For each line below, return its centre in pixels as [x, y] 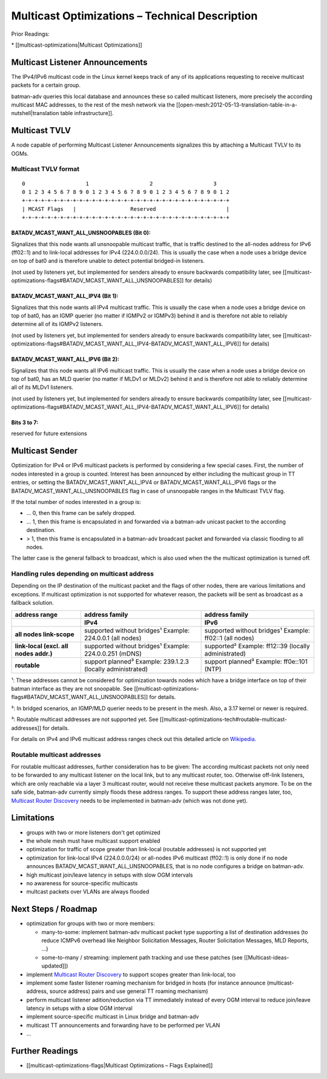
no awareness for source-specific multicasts [82, 883]
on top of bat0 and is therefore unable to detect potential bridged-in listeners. [108, 261]
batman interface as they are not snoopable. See [72, 688]
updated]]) [55, 966]
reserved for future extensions [49, 434]
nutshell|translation [35, 113]
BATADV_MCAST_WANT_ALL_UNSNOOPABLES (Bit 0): [81, 233]
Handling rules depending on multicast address [83, 574]
